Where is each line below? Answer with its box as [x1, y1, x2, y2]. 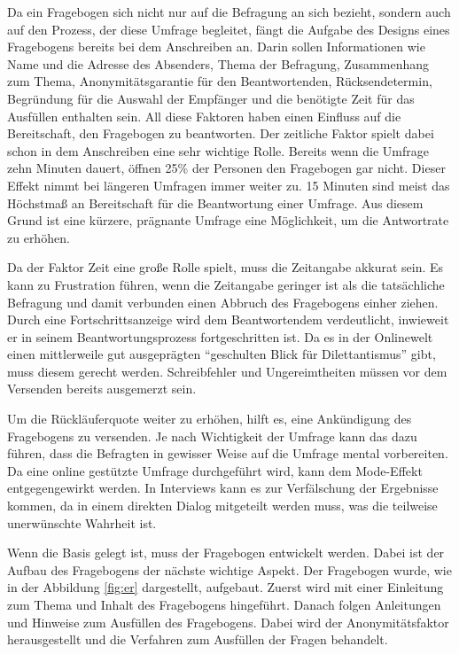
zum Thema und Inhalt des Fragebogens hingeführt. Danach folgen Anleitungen [7, 596, 441, 613]
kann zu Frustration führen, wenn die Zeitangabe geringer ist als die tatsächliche [7, 275, 445, 293]
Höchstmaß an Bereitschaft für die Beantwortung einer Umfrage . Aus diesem [7, 193, 424, 212]
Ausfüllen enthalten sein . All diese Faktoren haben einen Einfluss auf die [7, 106, 401, 125]
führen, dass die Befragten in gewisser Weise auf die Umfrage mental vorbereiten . [7, 444, 448, 463]
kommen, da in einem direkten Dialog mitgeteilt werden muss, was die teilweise [7, 496, 438, 515]
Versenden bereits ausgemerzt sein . [7, 379, 197, 398]
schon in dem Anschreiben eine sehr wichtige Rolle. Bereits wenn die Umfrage [7, 141, 430, 160]
